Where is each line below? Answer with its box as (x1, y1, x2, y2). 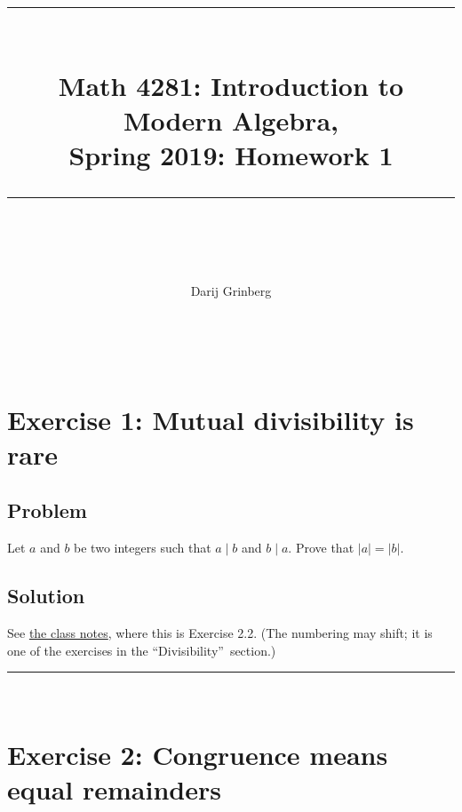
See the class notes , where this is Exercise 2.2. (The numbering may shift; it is (7, 624, 433, 642)
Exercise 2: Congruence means (7, 736, 388, 773)
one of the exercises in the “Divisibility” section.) (7, 641, 276, 659)
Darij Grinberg (190, 282, 272, 300)
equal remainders (7, 771, 221, 808)
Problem (7, 497, 87, 524)
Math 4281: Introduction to (58, 67, 404, 103)
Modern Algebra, (123, 101, 339, 138)
